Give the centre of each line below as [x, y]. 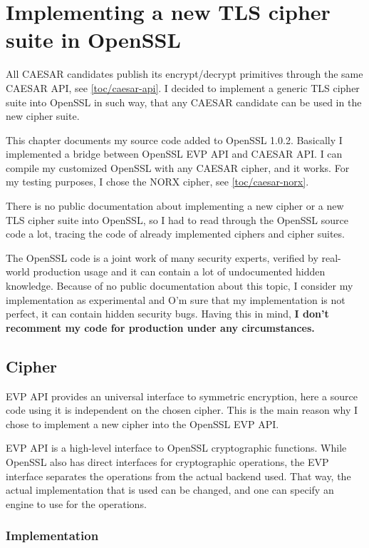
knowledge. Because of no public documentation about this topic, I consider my [180, 286]
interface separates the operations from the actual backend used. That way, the [178, 476]
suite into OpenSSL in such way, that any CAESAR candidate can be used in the [184, 102]
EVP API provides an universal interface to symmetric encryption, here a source [182, 396]
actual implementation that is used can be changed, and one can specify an [170, 490]
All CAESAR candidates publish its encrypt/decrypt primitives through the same [184, 74]
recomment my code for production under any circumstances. [160, 327]
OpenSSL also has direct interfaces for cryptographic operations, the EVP [167, 461]
